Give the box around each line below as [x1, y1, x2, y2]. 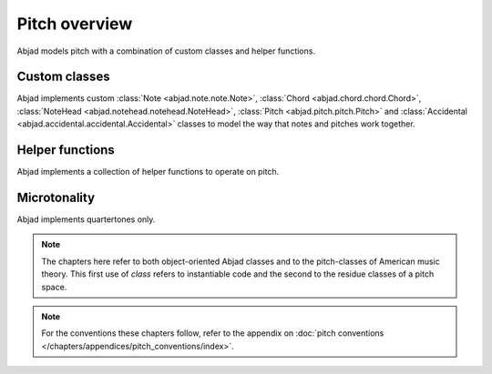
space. [41, 281, 67, 292]
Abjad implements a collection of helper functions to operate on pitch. [16, 167, 280, 177]
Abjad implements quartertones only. [16, 214, 156, 225]
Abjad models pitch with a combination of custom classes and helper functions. [16, 45, 316, 56]
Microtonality [16, 189, 96, 205]
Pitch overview [16, 14, 133, 34]
